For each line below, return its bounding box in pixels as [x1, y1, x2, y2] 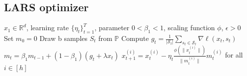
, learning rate [26, 22, 69, 33]
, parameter [94, 22, 130, 33]
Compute [121, 33, 149, 43]
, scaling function [163, 22, 215, 33]
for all [225, 50, 243, 60]
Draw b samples [39, 33, 88, 43]
